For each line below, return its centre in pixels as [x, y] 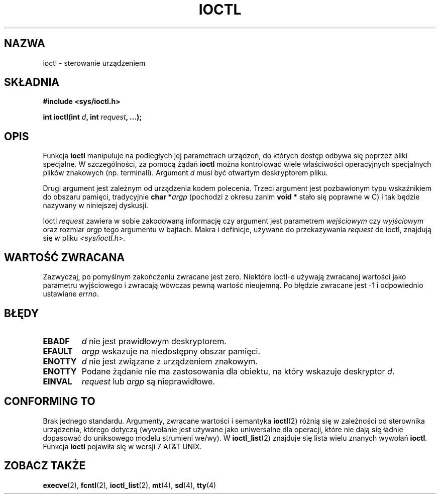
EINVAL [58, 381]
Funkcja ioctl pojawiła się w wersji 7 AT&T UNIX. [122, 446]
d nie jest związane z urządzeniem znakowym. [170, 361]
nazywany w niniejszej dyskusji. [96, 206]
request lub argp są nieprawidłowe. [148, 381]
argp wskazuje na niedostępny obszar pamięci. [171, 351]
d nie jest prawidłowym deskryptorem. [154, 341]
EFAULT [58, 351]
